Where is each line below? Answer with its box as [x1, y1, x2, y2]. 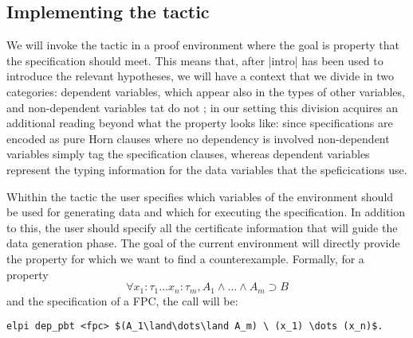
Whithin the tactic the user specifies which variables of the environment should [6, 188, 394, 204]
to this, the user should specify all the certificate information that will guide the [6, 219, 398, 235]
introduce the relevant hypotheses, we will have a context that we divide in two [6, 68, 394, 84]
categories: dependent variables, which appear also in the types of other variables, [6, 83, 405, 99]
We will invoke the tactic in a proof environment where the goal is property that [6, 37, 399, 53]
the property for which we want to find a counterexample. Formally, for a [6, 250, 364, 266]
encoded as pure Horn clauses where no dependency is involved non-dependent [6, 130, 390, 146]
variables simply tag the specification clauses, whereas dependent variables [6, 146, 370, 162]
